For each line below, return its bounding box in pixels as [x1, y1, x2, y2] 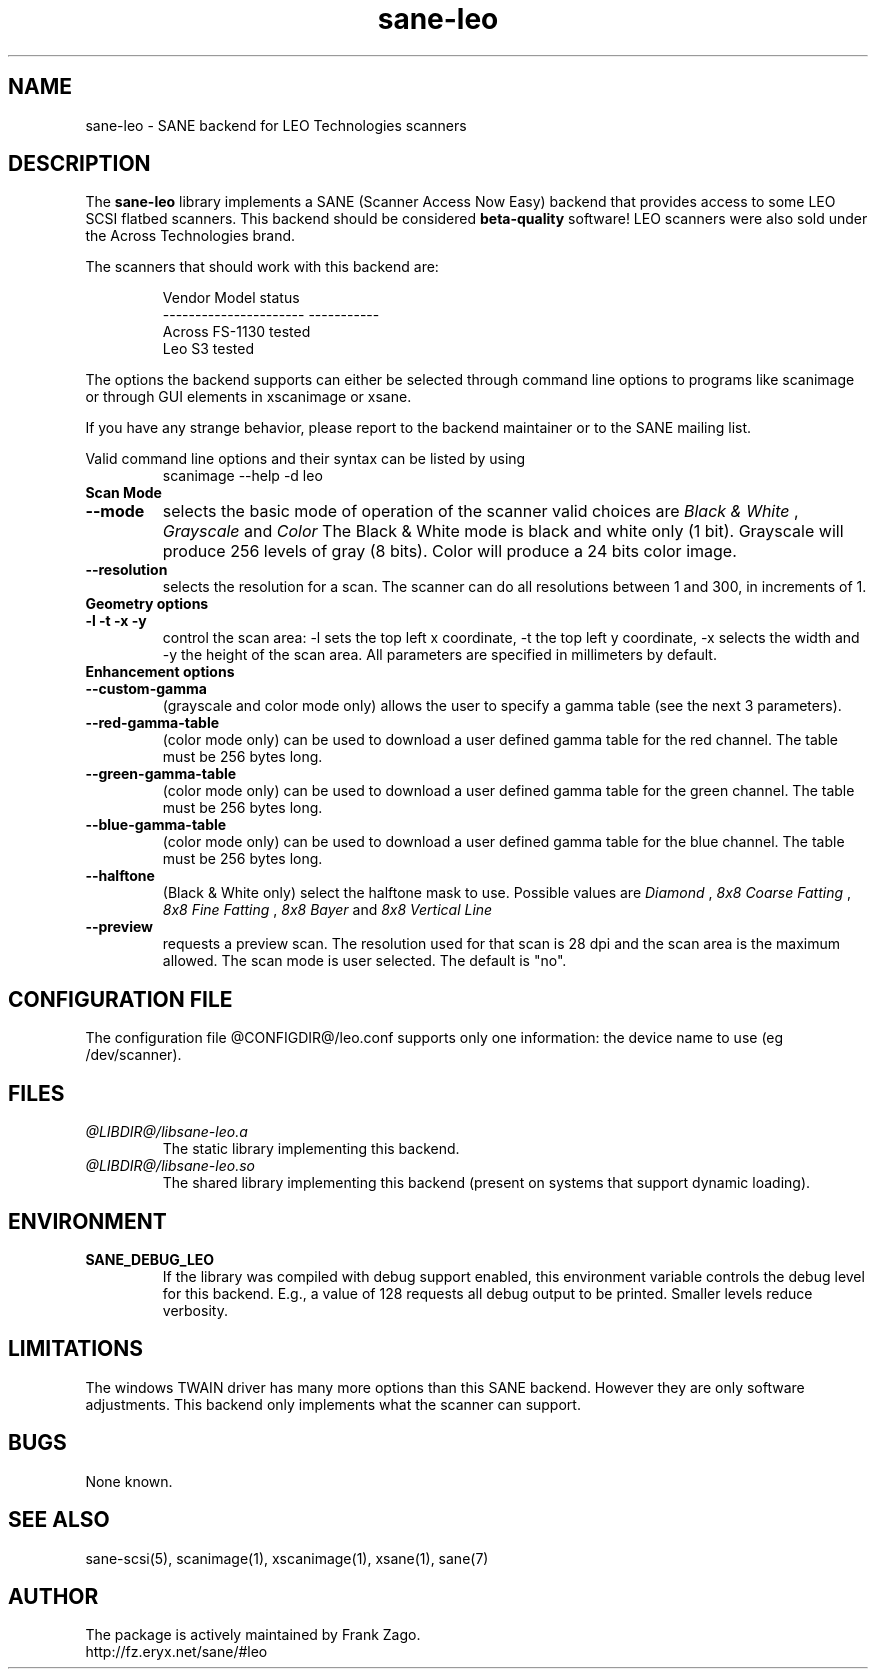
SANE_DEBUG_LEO [85, 1250, 215, 1268]
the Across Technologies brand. [85, 227, 296, 245]
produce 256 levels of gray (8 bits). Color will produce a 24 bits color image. [162, 541, 737, 562]
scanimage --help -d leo [162, 467, 323, 485]
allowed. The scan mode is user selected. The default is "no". [162, 952, 567, 970]
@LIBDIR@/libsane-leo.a [85, 1123, 248, 1141]
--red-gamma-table [85, 714, 220, 732]
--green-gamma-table [85, 765, 237, 783]
